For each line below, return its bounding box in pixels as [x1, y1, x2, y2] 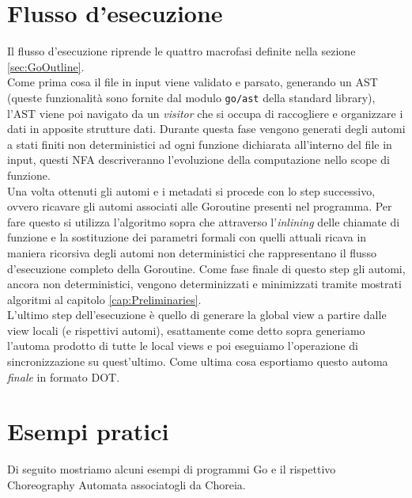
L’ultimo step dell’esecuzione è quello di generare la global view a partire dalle [7, 306, 387, 323]
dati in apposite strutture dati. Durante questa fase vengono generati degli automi [7, 120, 406, 137]
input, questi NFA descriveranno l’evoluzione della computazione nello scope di [7, 151, 390, 168]
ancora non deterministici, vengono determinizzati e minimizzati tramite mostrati [7, 276, 402, 292]
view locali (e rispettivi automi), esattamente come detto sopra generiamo [7, 321, 365, 338]
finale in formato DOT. [7, 368, 120, 385]
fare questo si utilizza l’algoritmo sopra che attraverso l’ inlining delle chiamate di [7, 213, 400, 230]
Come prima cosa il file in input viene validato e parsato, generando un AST [7, 74, 378, 90]
